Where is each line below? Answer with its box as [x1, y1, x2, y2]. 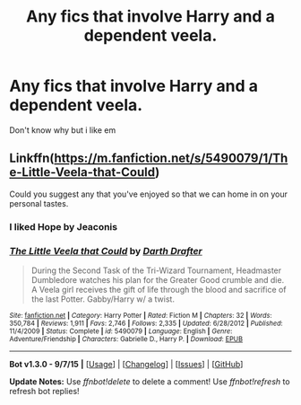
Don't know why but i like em [9, 124, 116, 136]
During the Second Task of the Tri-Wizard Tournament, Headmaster [30, 265, 282, 276]
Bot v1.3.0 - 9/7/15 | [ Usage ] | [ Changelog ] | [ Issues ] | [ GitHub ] [9, 358, 244, 369]
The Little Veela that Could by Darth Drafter [9, 244, 203, 257]
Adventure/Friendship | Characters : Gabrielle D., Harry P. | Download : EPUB [9, 334, 244, 343]
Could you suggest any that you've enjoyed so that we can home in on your [9, 189, 288, 199]
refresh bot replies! [9, 385, 80, 396]
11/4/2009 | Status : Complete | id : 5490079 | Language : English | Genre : [9, 326, 233, 336]
